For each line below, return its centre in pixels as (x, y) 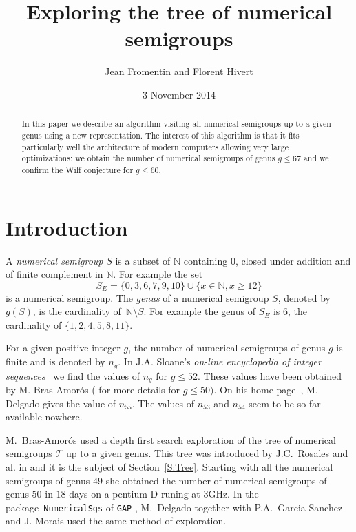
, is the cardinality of (77, 311)
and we (316, 158)
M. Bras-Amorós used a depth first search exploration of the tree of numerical (171, 439)
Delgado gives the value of (61, 403)
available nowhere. (44, 417)
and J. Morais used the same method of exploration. (116, 521)
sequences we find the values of (73, 375)
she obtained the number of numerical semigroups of (216, 480)
